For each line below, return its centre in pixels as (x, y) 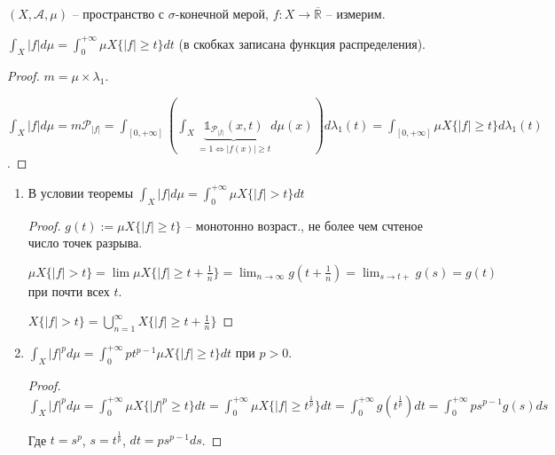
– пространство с (118, 13)
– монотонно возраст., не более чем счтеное (304, 225)
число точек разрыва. (85, 243)
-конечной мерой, (222, 13)
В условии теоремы (81, 192)
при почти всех (69, 290)
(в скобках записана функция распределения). (302, 43)
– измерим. (356, 13)
